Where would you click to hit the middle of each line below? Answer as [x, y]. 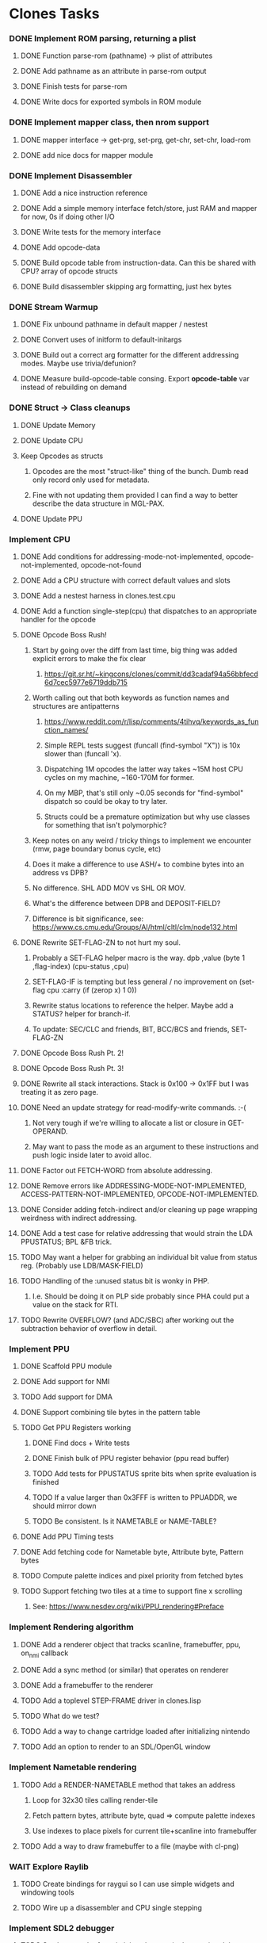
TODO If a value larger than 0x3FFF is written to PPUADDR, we [135, 1497]
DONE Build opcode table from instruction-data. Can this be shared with [138, 263]
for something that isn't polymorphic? [105, 824]
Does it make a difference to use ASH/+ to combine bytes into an [138, 864]
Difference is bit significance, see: [88, 918]
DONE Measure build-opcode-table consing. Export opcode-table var [135, 379]
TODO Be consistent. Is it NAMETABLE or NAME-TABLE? [124, 1521]
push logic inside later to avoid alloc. [92, 1155]
